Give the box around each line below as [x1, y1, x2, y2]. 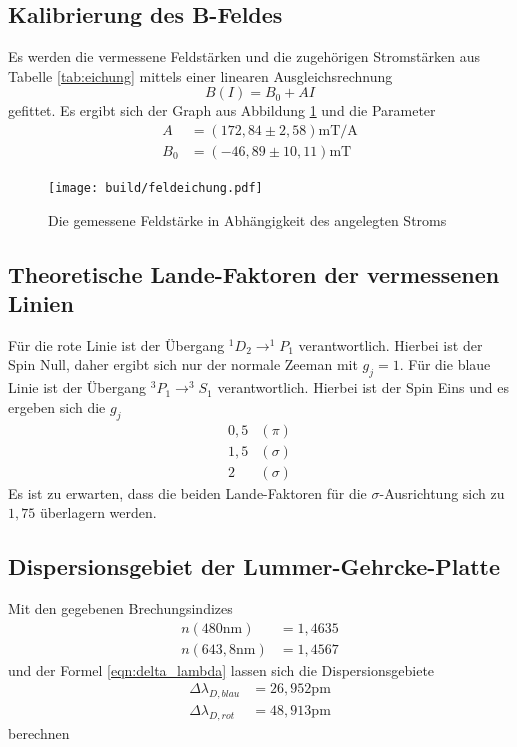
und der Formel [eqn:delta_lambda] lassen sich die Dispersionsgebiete [8, 659, 435, 680]
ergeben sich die [8, 396, 106, 417]
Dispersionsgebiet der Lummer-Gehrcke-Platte [8, 551, 501, 582]
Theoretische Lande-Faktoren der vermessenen [8, 258, 500, 289]
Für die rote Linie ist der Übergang [8, 334, 225, 355]
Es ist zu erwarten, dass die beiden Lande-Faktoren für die [8, 482, 367, 503]
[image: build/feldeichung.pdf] [48, 181, 263, 196]
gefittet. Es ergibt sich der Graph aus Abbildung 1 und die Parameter [8, 100, 436, 121]
